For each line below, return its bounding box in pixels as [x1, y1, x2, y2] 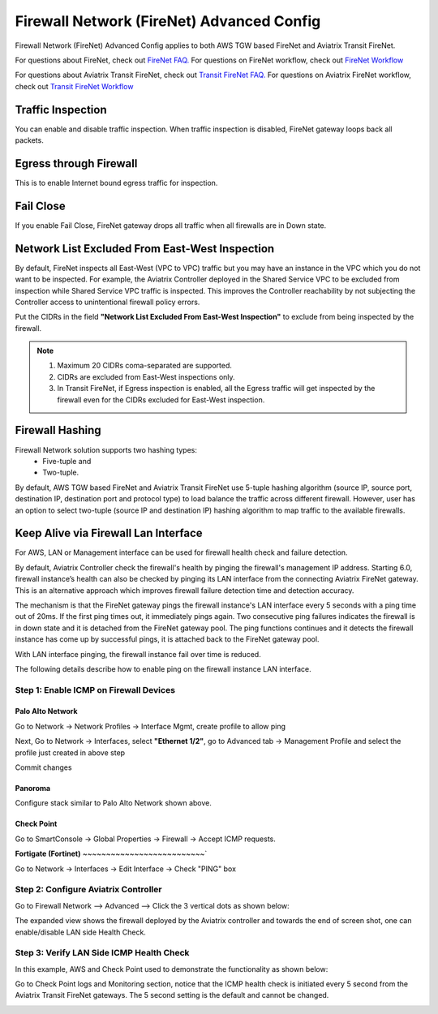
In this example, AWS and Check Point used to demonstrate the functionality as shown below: [15, 964, 328, 973]
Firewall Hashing [15, 423, 101, 437]
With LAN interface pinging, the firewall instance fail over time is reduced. [15, 649, 261, 659]
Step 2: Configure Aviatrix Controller [15, 884, 162, 896]
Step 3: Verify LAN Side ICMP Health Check [15, 947, 190, 959]
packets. [15, 135, 44, 145]
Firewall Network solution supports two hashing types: [15, 445, 198, 454]
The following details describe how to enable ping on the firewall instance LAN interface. [15, 664, 311, 673]
